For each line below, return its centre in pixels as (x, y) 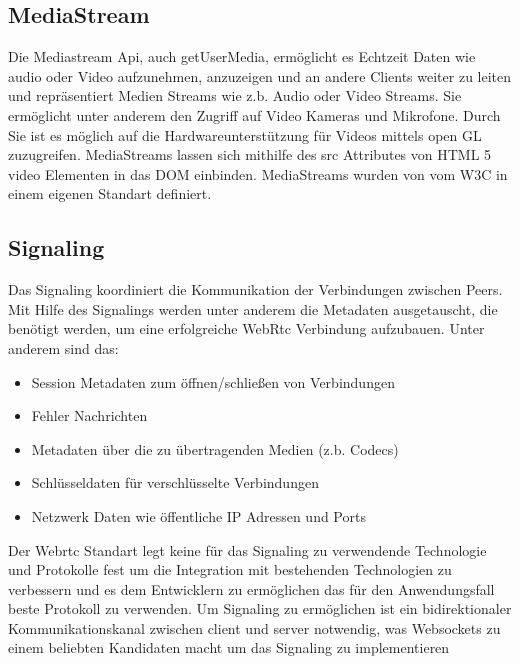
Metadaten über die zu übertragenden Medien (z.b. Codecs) (215, 448)
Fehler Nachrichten (89, 415)
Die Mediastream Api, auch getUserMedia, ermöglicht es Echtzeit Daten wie (242, 56)
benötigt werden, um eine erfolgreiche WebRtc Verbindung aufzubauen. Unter (246, 328)
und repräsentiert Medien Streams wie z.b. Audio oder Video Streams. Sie (235, 95)
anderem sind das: (63, 347)
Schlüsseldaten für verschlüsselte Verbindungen (175, 482)
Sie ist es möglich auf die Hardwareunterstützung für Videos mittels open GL (245, 134)
